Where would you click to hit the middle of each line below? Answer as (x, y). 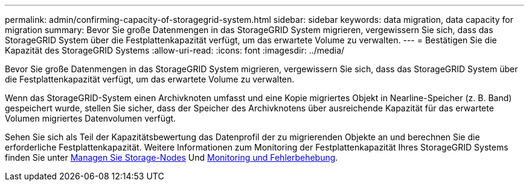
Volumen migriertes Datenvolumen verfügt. (91, 118)
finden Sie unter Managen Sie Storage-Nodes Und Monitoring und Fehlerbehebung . (172, 157)
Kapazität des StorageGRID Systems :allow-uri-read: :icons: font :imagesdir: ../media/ (175, 50)
